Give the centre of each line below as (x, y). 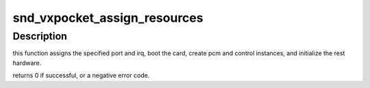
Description (40, 36)
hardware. (27, 63)
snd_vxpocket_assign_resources (108, 18)
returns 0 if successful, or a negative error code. (81, 76)
